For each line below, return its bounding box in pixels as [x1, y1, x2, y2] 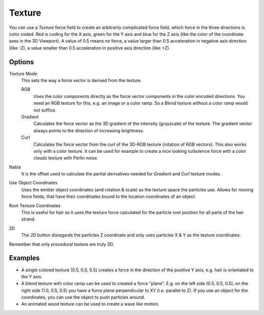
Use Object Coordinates [9, 180, 58, 186]
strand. [21, 216, 36, 222]
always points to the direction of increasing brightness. [33, 127, 144, 133]
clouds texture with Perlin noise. [33, 155, 98, 161]
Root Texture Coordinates [9, 202, 61, 208]
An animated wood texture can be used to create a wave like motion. [21, 301, 160, 307]
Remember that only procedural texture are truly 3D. [9, 241, 114, 247]
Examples [9, 254, 40, 262]
